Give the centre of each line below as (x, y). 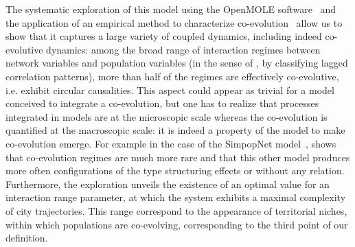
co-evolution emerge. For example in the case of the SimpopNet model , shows (171, 143)
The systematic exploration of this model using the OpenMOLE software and (171, 9)
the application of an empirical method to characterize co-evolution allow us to (174, 22)
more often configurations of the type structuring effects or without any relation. (175, 170)
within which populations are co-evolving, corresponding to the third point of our (177, 224)
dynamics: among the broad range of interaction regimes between (183, 49)
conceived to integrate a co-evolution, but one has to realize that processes (162, 103)
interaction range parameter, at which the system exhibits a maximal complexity (176, 197)
